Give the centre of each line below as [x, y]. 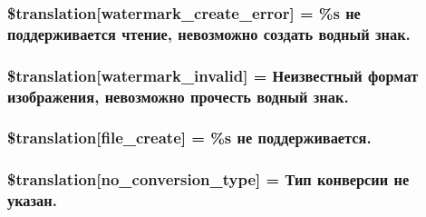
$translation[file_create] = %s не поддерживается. [189, 138]
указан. [32, 200]
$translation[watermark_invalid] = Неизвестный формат [213, 75]
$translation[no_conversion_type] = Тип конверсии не [208, 179]
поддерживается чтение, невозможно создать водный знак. [209, 33]
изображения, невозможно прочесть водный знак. [178, 96]
